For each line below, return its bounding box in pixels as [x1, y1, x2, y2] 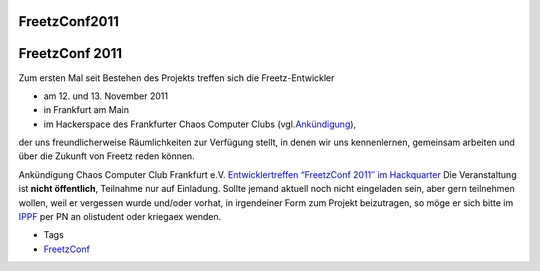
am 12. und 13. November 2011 [43, 90, 169, 102]
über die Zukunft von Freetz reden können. [18, 150, 195, 162]
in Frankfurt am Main [43, 104, 130, 116]
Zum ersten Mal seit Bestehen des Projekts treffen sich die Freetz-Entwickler [18, 71, 335, 84]
